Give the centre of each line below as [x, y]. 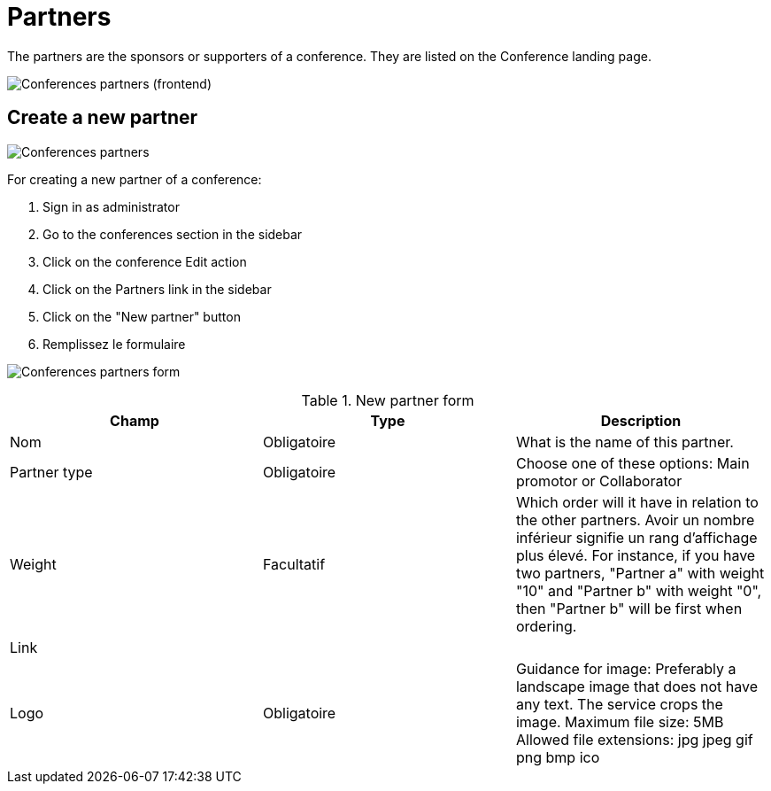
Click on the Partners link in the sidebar [157, 289]
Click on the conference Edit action [145, 261]
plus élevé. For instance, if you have [636, 555]
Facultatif [294, 564]
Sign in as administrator [111, 206]
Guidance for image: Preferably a [626, 668]
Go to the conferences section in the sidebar [173, 234]
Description [641, 420]
